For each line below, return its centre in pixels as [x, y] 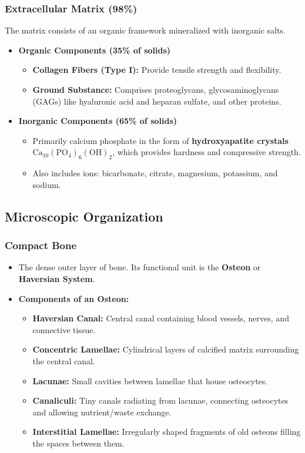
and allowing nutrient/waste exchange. [102, 412]
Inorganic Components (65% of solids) [98, 121]
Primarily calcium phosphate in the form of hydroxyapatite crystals [160, 140]
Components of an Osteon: [74, 298]
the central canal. [64, 360]
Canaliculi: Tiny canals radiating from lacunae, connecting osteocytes [160, 400]
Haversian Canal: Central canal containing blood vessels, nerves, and [161, 318]
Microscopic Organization [84, 216]
